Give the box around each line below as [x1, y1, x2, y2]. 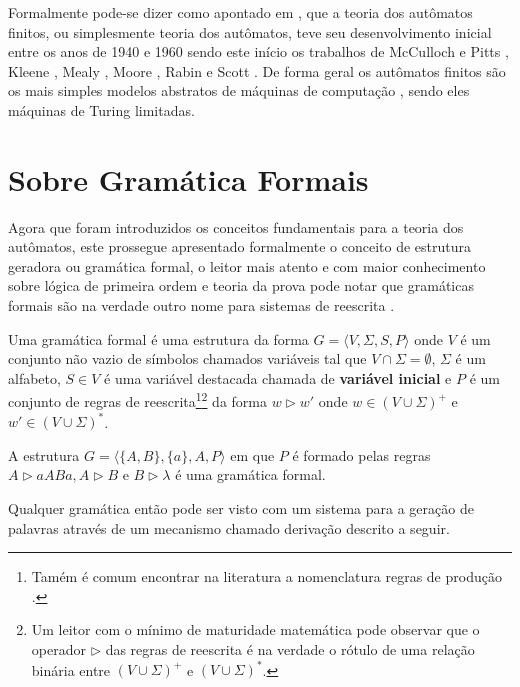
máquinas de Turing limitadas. [8, 99, 195, 120]
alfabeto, [8, 367, 61, 388]
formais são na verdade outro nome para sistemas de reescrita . [8, 295, 395, 316]
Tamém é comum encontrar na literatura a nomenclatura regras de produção [31, 566, 502, 587]
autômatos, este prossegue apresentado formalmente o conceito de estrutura [8, 236, 471, 257]
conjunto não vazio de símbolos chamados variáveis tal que [8, 348, 367, 369]
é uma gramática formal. [175, 464, 326, 485]
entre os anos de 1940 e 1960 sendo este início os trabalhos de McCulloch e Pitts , [8, 41, 509, 62]
